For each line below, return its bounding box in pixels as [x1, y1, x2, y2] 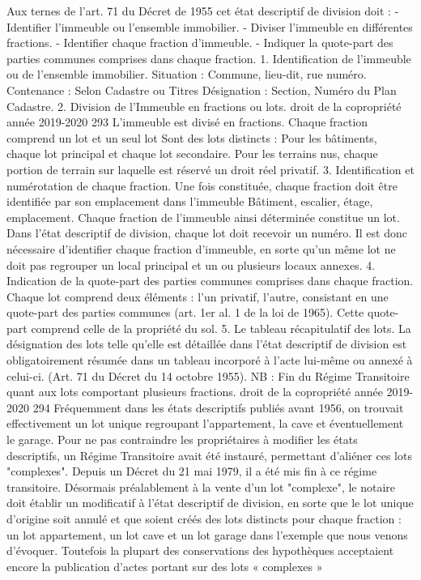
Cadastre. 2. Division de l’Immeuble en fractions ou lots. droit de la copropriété [6, 97, 402, 114]
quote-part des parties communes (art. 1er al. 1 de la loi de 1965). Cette [6, 304, 364, 321]
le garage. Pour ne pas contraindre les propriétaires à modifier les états [6, 431, 358, 448]
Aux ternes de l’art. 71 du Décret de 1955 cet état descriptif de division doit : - [6, 2, 399, 19]
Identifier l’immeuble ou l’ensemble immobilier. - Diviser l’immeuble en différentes [6, 18, 413, 35]
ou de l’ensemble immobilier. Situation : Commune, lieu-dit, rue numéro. [6, 66, 367, 83]
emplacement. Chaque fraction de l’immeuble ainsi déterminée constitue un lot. [6, 208, 400, 225]
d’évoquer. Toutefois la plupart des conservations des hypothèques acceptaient [6, 542, 394, 559]
